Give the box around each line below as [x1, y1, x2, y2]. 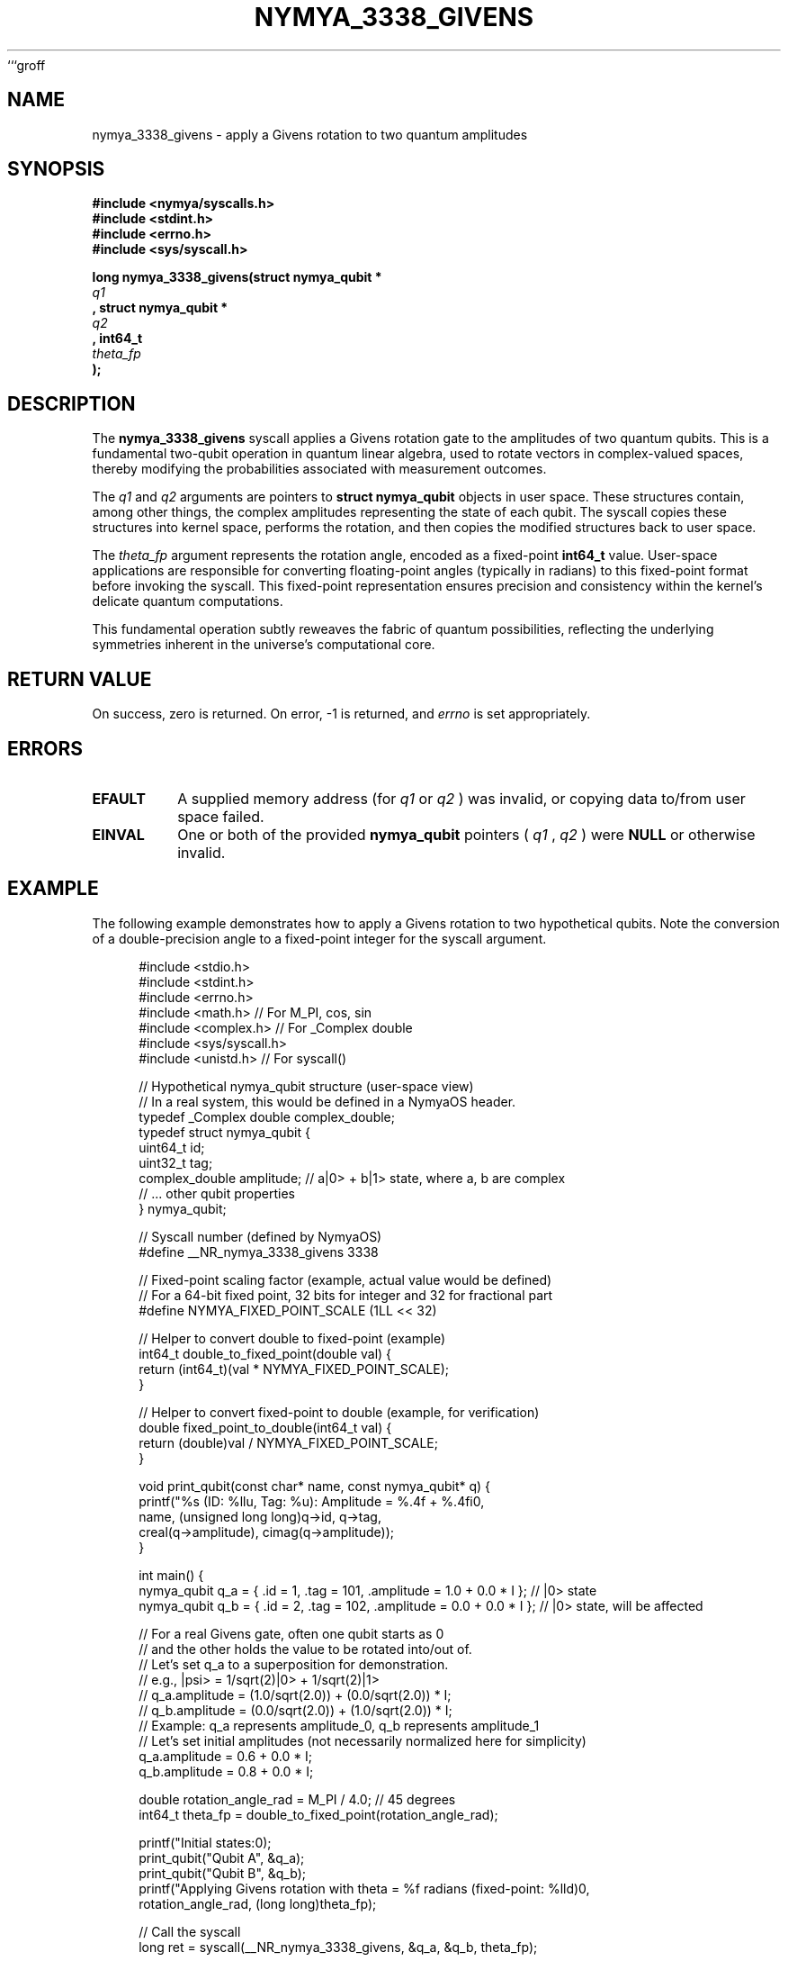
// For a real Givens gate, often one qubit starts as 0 [139, 1625, 444, 1641]
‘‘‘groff [7, 57, 46, 73]
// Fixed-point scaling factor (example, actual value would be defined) [139, 1271, 552, 1288]
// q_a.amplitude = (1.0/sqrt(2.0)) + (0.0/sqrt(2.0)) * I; [139, 1686, 452, 1703]
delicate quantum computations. [92, 593, 283, 610]
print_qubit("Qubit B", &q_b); [139, 1865, 306, 1881]
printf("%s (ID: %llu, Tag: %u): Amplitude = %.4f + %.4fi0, [139, 1493, 485, 1509]
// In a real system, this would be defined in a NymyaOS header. [139, 1093, 516, 1109]
